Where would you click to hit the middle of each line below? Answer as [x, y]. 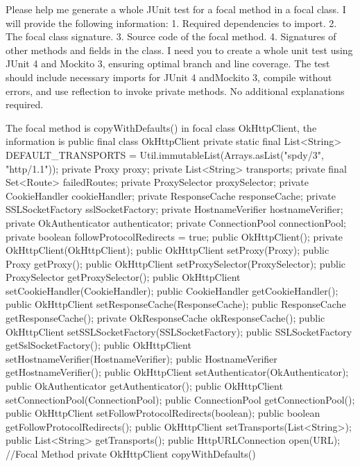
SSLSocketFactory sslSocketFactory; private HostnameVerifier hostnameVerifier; [174, 209]
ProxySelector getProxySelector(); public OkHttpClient [123, 277]
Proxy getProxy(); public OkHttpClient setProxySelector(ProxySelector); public [175, 263]
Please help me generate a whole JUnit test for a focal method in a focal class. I [176, 9]
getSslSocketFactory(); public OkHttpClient [98, 345]
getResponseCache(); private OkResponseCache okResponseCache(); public [165, 318]
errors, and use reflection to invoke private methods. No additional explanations [175, 90]
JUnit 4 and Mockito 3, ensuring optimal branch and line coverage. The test [168, 63]
